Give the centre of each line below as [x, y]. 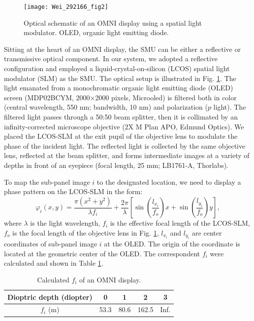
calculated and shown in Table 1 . [54, 263]
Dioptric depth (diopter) [50, 297]
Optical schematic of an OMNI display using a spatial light [113, 22]
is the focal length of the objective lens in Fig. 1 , [86, 232]
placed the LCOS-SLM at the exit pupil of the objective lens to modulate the [121, 136]
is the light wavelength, [65, 223]
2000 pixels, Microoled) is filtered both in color [166, 97]
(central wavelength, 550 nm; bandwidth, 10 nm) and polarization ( [106, 107]
